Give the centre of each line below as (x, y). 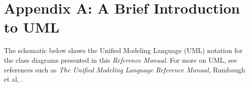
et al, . (14, 79)
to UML (32, 27)
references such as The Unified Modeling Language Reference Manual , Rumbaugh (124, 69)
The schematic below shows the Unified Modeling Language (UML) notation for (123, 50)
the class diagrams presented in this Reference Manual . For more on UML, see (121, 60)
